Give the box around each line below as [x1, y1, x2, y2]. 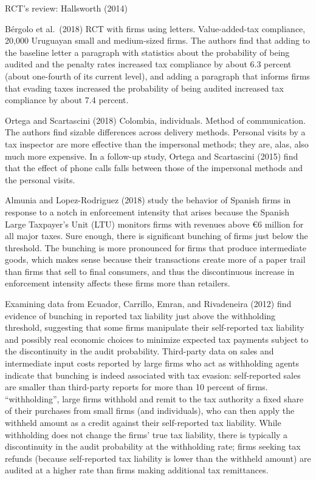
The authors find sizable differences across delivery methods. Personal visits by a [5, 126, 306, 138]
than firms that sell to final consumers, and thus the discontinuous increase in [5, 265, 295, 277]
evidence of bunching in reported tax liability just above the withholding [5, 309, 276, 322]
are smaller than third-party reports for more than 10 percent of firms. [5, 380, 268, 393]
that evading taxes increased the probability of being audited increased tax [5, 81, 284, 94]
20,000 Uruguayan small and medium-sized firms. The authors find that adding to [5, 34, 311, 47]
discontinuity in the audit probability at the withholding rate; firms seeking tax [5, 440, 301, 453]
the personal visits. [5, 173, 75, 186]
